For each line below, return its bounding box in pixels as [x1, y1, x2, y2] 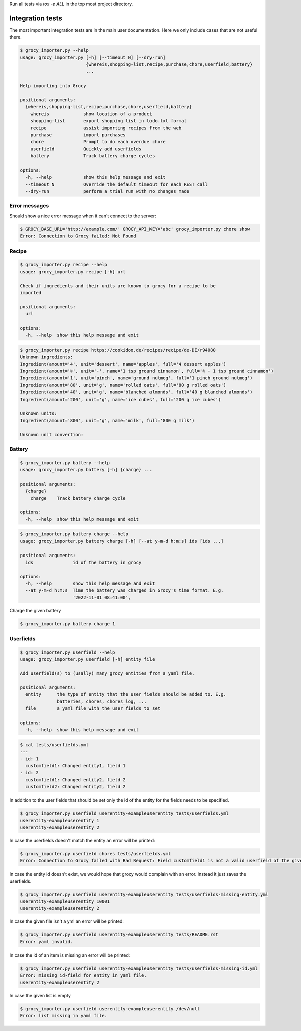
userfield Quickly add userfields [30, 146, 142, 152]
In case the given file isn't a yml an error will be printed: [9, 918, 124, 924]
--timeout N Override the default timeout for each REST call [25, 181, 208, 187]
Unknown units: [20, 411, 57, 416]
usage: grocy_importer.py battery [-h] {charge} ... [20, 467, 153, 473]
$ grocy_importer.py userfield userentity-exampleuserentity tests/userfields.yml [20, 811, 229, 816]
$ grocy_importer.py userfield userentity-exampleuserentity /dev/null [20, 1006, 200, 1011]
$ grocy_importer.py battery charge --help [20, 531, 129, 537]
